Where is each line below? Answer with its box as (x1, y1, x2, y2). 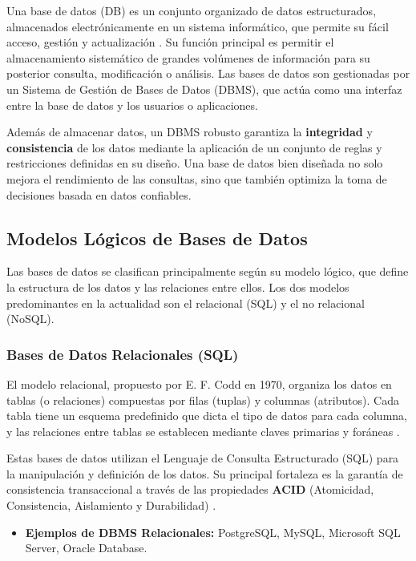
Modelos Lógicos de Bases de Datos (6, 225, 308, 250)
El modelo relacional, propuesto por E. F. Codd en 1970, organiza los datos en (6, 375, 392, 392)
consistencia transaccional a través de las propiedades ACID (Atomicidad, (6, 481, 374, 498)
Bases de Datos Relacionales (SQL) (6, 344, 239, 364)
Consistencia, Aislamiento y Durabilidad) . (6, 497, 216, 514)
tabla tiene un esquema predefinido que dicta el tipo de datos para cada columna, (6, 407, 407, 424)
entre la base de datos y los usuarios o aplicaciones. (6, 96, 258, 113)
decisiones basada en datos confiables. (6, 186, 192, 203)
